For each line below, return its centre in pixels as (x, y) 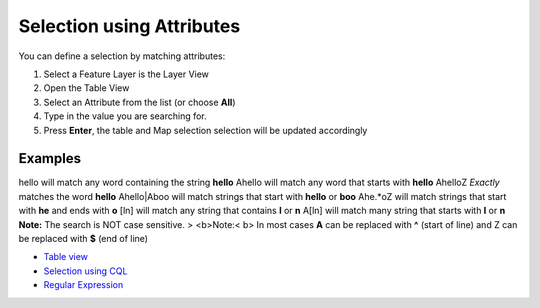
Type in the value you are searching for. (125, 116)
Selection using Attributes (129, 26)
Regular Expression (83, 285)
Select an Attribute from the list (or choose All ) (139, 102)
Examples (50, 158)
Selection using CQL (85, 271)
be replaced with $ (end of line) (83, 238)
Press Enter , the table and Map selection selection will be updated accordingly (205, 130)
